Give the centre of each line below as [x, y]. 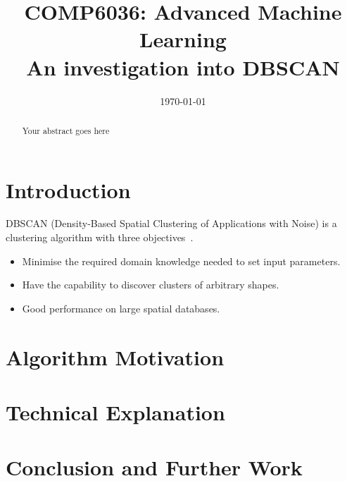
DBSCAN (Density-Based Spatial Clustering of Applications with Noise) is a [171, 223]
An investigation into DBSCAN [183, 67]
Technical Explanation [115, 412]
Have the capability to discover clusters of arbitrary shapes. [151, 285]
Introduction [68, 189]
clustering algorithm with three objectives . [100, 237]
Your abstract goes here [66, 130]
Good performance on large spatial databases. [121, 308]
